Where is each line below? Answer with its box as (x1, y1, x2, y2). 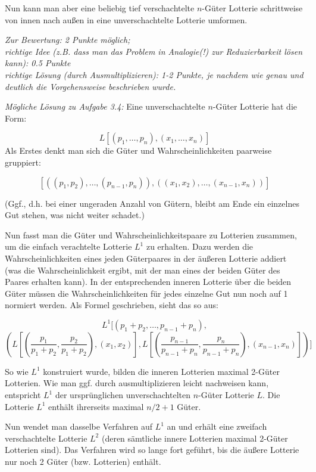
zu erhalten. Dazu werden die (146, 240, 254, 253)
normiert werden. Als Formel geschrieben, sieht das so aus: (5, 299, 218, 311)
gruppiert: (5, 156, 41, 168)
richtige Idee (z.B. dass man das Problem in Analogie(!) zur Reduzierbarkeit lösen (5, 45, 303, 57)
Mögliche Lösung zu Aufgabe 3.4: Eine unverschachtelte (5, 100, 205, 113)
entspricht (5, 389, 41, 401)
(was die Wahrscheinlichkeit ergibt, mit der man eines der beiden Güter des (5, 263, 280, 276)
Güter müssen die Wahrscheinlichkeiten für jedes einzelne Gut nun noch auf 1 (5, 287, 288, 299)
